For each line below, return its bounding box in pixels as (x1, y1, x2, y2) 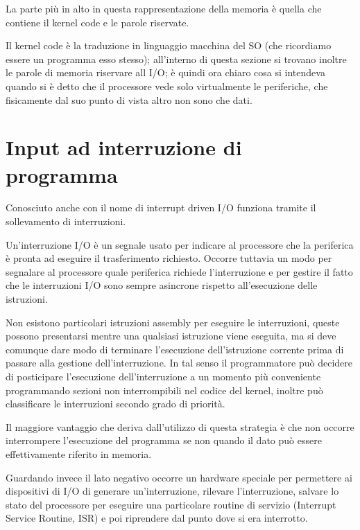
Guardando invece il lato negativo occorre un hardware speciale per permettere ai (6, 470, 352, 484)
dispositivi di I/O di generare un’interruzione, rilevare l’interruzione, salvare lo (6, 484, 339, 498)
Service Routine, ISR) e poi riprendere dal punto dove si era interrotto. (6, 511, 308, 525)
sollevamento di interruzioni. (6, 214, 126, 229)
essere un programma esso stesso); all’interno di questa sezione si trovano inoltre (6, 51, 347, 66)
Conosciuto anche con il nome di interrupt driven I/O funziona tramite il (6, 200, 316, 215)
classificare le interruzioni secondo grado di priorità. (6, 396, 225, 411)
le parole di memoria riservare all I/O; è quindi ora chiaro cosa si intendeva (6, 65, 325, 80)
